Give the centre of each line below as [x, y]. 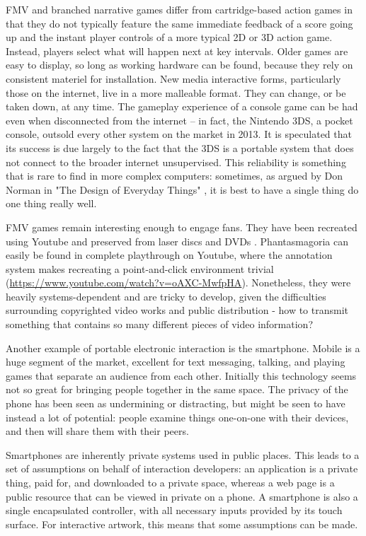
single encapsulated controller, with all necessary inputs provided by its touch [174, 510]
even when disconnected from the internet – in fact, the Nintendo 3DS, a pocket [179, 120]
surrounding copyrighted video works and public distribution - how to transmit [177, 310]
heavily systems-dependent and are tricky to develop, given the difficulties [166, 296]
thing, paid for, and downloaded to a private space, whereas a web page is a [170, 482]
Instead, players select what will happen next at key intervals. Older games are [177, 51]
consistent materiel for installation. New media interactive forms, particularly [173, 78]
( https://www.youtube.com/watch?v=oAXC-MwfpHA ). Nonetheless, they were [178, 282]
